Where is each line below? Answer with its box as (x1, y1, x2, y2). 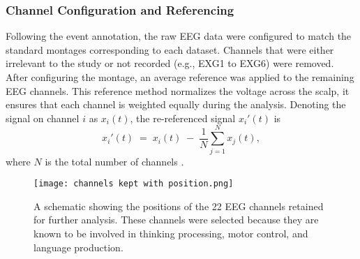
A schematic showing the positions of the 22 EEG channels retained (33, 198, 324, 213)
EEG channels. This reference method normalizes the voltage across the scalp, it (6, 83, 350, 98)
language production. (33, 239, 123, 254)
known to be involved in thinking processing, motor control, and (33, 225, 308, 240)
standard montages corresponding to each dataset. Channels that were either (6, 42, 334, 57)
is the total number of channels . (45, 154, 184, 168)
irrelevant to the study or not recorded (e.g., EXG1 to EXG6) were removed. (6, 56, 334, 71)
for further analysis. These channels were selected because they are (33, 212, 319, 227)
